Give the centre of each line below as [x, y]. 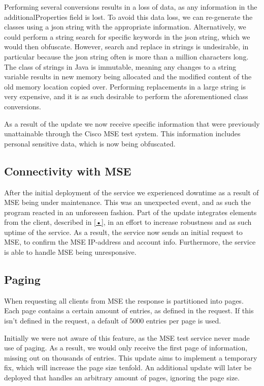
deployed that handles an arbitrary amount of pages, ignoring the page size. [122, 378]
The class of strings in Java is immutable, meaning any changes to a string [120, 66]
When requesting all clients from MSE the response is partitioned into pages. [124, 300]
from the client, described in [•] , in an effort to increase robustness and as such [128, 222]
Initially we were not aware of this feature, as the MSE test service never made [127, 337]
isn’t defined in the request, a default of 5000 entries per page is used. [113, 321]
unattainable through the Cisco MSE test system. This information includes [122, 133]
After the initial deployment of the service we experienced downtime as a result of [131, 192]
